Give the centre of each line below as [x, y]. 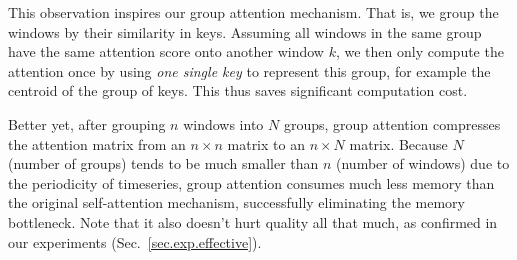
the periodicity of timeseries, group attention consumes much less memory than [251, 182]
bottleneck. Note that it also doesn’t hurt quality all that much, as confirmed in [253, 221]
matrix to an [266, 143]
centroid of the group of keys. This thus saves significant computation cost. [238, 90]
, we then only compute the [419, 51]
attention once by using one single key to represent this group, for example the [249, 70]
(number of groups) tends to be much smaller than [163, 163]
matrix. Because [398, 143]
